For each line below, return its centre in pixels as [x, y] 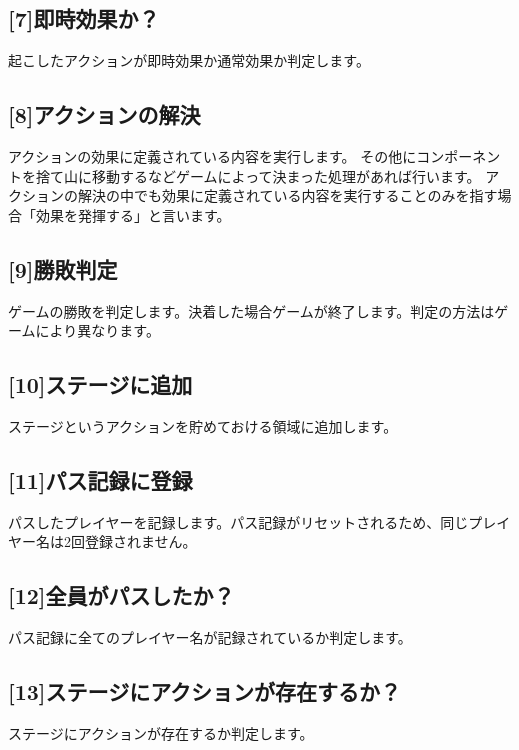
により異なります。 [97, 330]
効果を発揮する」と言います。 [133, 214]
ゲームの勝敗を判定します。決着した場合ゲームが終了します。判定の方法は [251, 310]
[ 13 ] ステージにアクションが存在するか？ [205, 691]
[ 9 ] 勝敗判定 [63, 268]
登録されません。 [140, 541]
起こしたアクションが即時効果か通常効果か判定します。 [189, 60]
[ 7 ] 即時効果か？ [84, 18]
